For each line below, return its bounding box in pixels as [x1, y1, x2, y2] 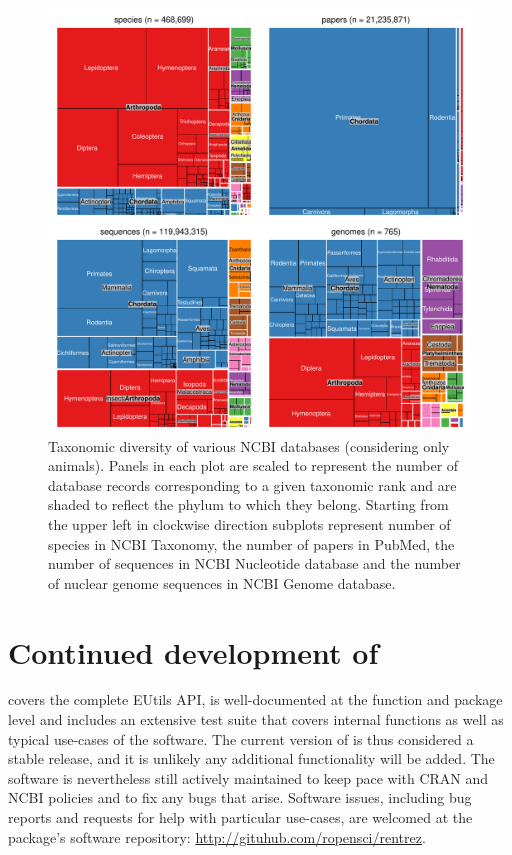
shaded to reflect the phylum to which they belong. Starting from [48, 494, 449, 515]
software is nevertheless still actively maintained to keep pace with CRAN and [8, 767, 489, 788]
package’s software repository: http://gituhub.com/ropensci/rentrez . [8, 826, 426, 847]
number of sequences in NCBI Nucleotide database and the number [48, 553, 461, 574]
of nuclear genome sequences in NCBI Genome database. [48, 572, 396, 593]
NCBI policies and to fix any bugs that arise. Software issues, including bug [8, 787, 472, 808]
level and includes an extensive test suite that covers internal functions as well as [8, 709, 504, 730]
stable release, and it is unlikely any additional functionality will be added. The [8, 748, 495, 769]
